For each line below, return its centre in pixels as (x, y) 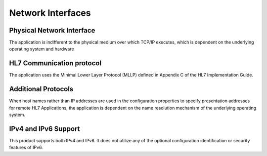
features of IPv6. (26, 148)
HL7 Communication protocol (55, 63)
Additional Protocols (41, 89)
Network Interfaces (50, 13)
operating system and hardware (42, 49)
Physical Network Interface (52, 30)
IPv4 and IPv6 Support (44, 129)
